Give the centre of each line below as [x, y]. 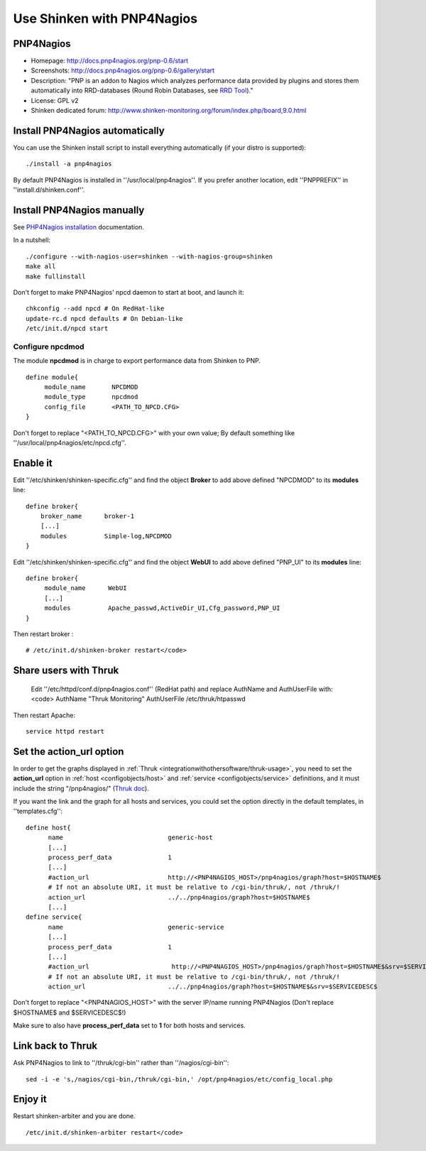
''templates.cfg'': [38, 811]
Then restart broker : [43, 634]
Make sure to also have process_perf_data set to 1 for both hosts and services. [130, 1025]
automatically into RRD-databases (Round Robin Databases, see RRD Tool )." [142, 91]
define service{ [54, 917]
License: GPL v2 [55, 100]
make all [41, 267]
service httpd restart [65, 731]
